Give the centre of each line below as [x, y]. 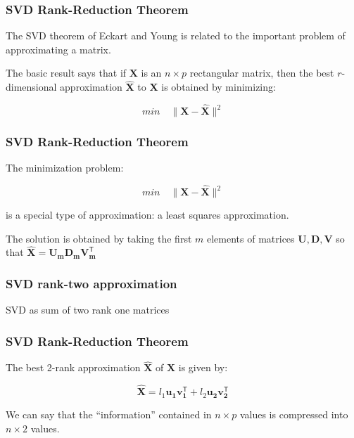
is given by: [203, 367]
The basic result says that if [66, 73]
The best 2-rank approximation [73, 367]
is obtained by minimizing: [219, 87]
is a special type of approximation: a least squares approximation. [147, 215]
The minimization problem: [65, 168]
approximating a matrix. [58, 49]
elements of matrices [251, 238]
